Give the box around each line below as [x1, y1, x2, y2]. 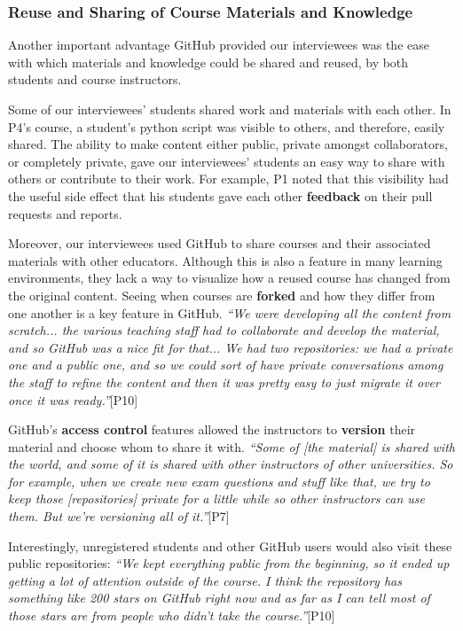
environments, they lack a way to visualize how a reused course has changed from [8, 269, 451, 287]
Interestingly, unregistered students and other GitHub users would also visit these [8, 536, 452, 555]
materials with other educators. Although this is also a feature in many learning [8, 251, 443, 269]
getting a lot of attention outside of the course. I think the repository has [8, 571, 402, 589]
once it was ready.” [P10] [8, 390, 138, 409]
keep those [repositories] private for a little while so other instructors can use [8, 489, 426, 508]
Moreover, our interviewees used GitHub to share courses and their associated [8, 234, 431, 253]
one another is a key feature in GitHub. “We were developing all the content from [8, 303, 451, 322]
